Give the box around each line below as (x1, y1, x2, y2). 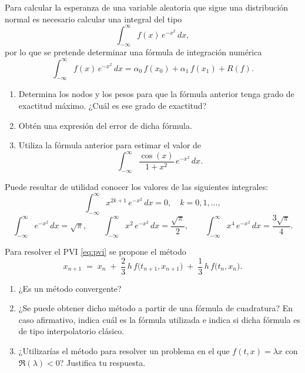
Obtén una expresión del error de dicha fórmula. (18, 119, 192, 131)
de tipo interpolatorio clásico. (18, 325, 125, 337)
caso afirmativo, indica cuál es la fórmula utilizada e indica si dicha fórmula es (18, 313, 300, 325)
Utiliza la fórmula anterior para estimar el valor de (18, 139, 202, 151)
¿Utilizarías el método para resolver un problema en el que (18, 344, 230, 357)
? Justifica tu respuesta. (59, 356, 146, 368)
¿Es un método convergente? (18, 282, 122, 294)
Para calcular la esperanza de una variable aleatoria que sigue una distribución (5, 1, 289, 13)
